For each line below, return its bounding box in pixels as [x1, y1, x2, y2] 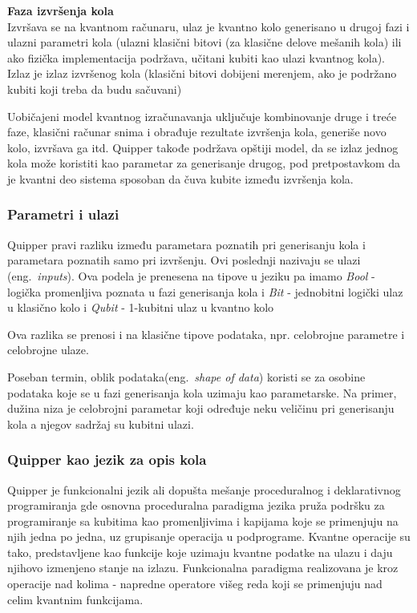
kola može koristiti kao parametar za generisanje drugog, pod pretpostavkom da [7, 155, 401, 171]
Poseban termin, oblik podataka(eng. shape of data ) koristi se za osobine [7, 368, 366, 385]
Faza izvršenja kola [7, 2, 114, 18]
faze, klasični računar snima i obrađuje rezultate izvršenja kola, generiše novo [7, 123, 387, 140]
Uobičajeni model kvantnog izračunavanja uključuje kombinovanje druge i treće [7, 107, 397, 124]
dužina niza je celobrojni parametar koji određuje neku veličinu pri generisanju [7, 400, 395, 417]
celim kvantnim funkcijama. [7, 591, 144, 607]
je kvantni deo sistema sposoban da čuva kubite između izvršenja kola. [7, 170, 354, 187]
